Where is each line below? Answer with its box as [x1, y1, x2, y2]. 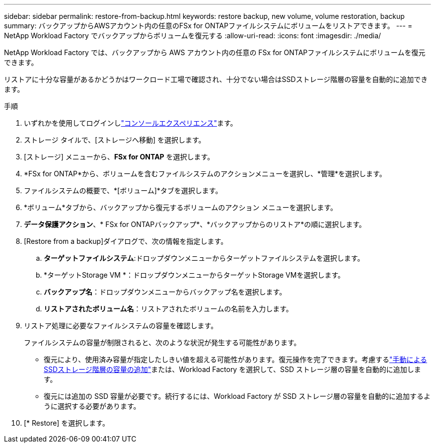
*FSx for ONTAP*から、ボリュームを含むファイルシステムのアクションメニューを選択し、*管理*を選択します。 [24, 169, 386, 178]
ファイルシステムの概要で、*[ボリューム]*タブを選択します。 [24, 186, 222, 195]
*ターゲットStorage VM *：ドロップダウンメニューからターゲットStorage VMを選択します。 [44, 271, 345, 279]
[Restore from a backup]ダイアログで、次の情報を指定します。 [24, 237, 228, 245]
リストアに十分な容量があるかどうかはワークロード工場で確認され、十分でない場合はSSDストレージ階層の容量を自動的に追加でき [4, 75, 428, 83]
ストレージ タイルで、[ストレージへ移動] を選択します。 [24, 136, 206, 144]
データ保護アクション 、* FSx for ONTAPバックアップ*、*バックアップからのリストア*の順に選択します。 [24, 220, 366, 228]
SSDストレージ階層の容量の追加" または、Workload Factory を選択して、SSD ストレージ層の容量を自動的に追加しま [44, 365, 421, 373]
